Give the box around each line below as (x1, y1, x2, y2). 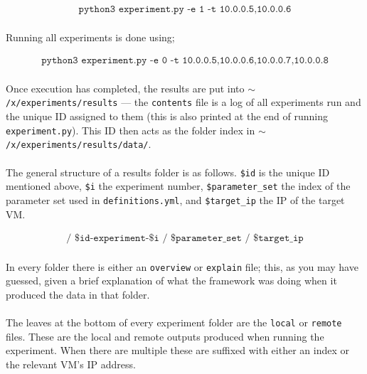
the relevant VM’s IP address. (6, 357, 136, 372)
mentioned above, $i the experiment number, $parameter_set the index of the (6, 178, 351, 193)
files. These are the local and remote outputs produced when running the (6, 328, 324, 343)
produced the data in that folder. (6, 287, 150, 302)
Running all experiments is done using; (6, 29, 175, 44)
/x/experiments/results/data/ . (6, 137, 151, 151)
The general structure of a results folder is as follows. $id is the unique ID (6, 164, 330, 179)
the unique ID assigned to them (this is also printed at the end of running (6, 109, 328, 124)
